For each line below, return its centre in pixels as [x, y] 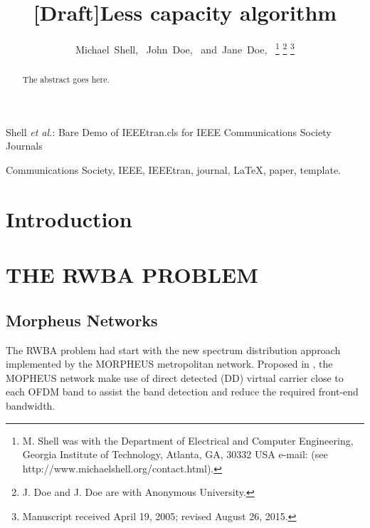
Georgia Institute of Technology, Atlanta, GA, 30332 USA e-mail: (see [175, 454]
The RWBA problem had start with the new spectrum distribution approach [173, 350]
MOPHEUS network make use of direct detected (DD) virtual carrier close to [175, 377]
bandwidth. [31, 405]
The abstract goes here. [66, 79]
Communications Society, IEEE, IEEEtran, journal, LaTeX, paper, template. [174, 170]
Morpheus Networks [82, 320]
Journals [24, 146]
